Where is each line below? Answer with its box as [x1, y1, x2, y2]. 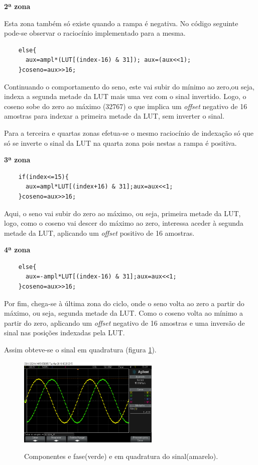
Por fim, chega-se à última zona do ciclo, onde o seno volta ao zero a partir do [4, 298, 244, 308]
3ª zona [4, 154, 31, 165]
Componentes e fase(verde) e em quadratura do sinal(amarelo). [24, 451, 218, 461]
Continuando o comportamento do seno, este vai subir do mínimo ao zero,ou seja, [4, 81, 254, 91]
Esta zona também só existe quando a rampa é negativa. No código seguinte [4, 18, 238, 28]
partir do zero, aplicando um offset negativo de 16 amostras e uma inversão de [4, 317, 245, 328]
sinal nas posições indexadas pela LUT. [4, 327, 125, 338]
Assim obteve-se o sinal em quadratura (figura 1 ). [4, 344, 157, 355]
